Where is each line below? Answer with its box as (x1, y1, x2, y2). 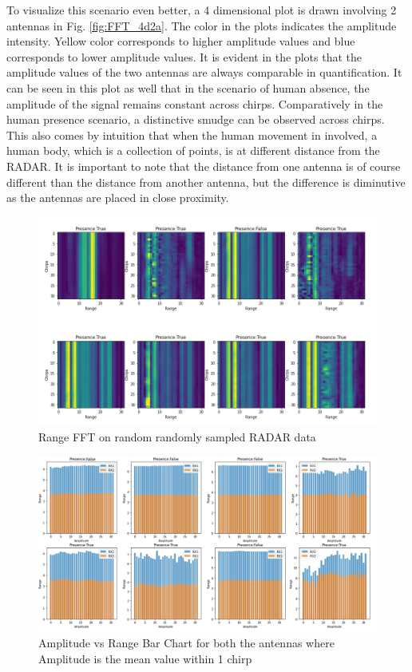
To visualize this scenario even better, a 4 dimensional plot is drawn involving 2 (6, 2, 397, 18)
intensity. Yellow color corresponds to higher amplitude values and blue (6, 33, 355, 49)
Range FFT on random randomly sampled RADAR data (38, 428, 316, 445)
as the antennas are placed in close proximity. (6, 189, 229, 206)
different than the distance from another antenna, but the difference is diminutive (6, 173, 406, 190)
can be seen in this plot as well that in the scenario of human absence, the (6, 79, 370, 96)
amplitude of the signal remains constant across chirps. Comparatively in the (6, 95, 383, 112)
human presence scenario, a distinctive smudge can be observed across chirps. (6, 111, 385, 128)
